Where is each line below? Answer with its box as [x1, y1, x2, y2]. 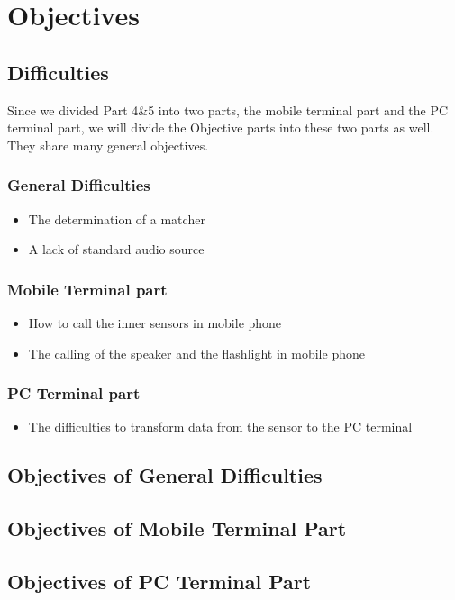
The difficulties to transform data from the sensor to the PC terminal [28, 417, 413, 436]
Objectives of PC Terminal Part [7, 567, 312, 595]
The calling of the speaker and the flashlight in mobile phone [28, 343, 365, 362]
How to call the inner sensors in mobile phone [28, 313, 282, 332]
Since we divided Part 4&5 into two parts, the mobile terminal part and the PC [7, 100, 449, 119]
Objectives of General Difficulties [7, 461, 323, 489]
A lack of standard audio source [28, 240, 205, 259]
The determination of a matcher [28, 209, 205, 228]
